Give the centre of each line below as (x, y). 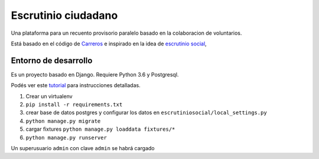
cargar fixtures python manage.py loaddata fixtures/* (100, 129)
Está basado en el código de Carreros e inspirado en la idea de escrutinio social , (109, 44)
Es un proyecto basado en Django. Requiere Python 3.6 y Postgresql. (95, 74)
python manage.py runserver (66, 138)
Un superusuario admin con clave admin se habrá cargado (83, 148)
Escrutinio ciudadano (64, 15)
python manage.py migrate (63, 121)
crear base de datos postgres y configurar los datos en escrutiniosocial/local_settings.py (146, 112)
